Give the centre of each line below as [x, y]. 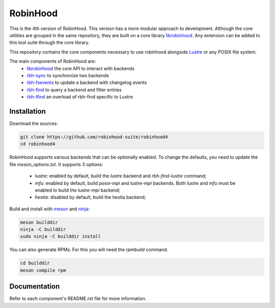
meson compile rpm [43, 270]
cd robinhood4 [38, 144]
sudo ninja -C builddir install [61, 237]
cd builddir [35, 263]
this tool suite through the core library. [49, 43]
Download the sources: [34, 123]
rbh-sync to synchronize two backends [68, 75]
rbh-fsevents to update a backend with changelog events [87, 83]
